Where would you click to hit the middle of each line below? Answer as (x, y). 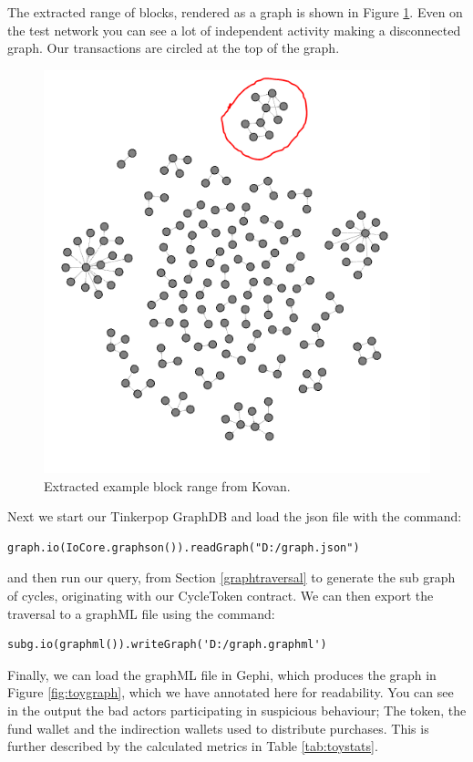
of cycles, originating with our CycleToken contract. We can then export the (221, 595)
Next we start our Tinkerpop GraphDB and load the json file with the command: (235, 516)
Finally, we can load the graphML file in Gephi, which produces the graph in (222, 674)
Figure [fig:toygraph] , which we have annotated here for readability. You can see (231, 692)
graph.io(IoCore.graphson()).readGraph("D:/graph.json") (184, 547)
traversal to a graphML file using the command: (141, 613)
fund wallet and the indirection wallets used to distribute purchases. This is (218, 728)
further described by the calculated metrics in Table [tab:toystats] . (193, 746)
